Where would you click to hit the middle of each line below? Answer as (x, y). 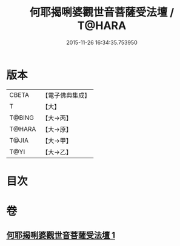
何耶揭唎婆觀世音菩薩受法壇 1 (61, 235)
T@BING (22, 118)
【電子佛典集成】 (66, 95)
